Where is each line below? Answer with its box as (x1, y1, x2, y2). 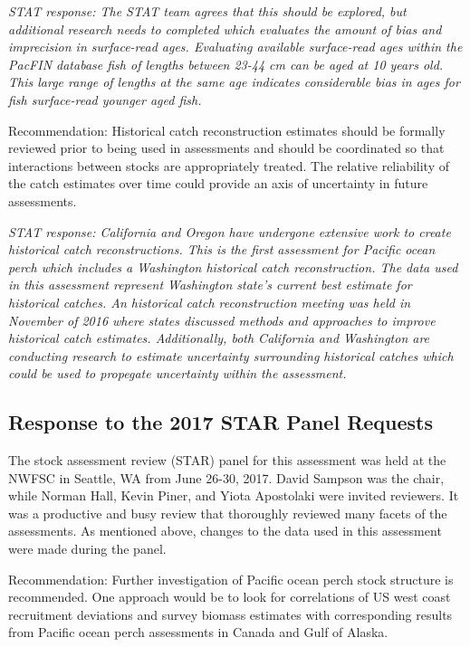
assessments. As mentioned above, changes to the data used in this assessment (8, 521, 442, 540)
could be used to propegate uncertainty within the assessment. (8, 364, 347, 383)
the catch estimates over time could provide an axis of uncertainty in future (8, 174, 428, 193)
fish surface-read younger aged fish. (8, 90, 202, 109)
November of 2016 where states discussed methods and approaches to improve (8, 310, 436, 329)
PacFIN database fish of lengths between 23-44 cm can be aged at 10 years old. (8, 54, 444, 73)
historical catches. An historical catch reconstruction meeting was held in (8, 292, 411, 311)
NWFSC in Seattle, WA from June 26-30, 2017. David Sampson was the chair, (8, 468, 445, 487)
